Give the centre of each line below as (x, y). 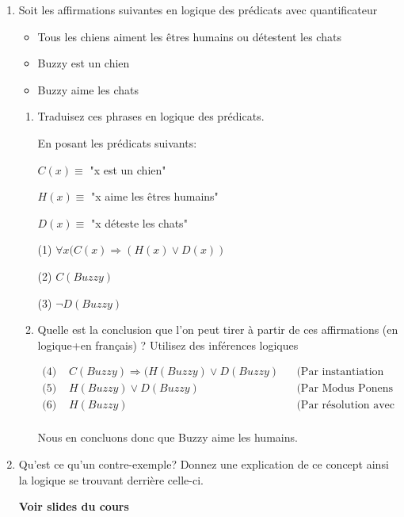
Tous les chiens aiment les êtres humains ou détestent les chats (189, 36)
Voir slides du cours (74, 506)
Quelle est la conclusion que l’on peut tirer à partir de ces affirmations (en (218, 329)
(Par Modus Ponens (345, 389)
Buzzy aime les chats (88, 89)
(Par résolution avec (346, 406)
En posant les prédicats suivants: (117, 142)
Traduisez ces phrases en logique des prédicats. (151, 116)
